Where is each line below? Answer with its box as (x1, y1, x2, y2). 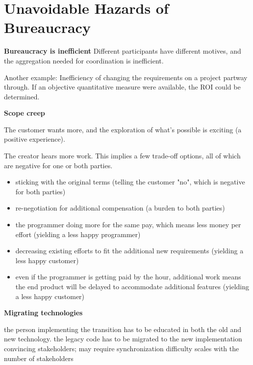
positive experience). (4, 134, 65, 144)
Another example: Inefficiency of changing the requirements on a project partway (4, 72, 248, 82)
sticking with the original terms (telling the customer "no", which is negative (15, 177, 245, 187)
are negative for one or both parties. (4, 160, 113, 170)
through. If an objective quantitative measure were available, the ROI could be (4, 82, 241, 92)
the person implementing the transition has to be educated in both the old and (4, 324, 242, 334)
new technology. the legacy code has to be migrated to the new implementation (4, 334, 242, 344)
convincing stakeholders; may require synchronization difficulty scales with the (4, 343, 239, 353)
